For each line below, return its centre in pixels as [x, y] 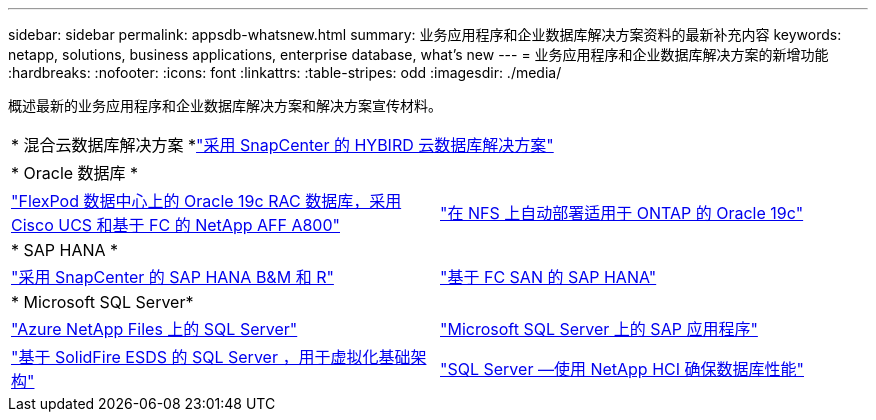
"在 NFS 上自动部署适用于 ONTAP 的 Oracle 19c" [622, 213]
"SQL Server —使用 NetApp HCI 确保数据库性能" [622, 369]
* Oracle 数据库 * [75, 173]
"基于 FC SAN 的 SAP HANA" [548, 277]
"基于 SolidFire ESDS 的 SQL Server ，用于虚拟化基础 [211, 357]
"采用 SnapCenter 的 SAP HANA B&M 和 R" [172, 277]
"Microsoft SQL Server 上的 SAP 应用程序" [599, 329]
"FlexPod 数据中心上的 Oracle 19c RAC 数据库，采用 [206, 201]
